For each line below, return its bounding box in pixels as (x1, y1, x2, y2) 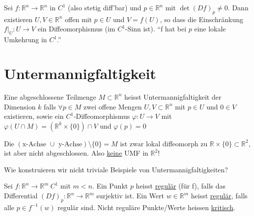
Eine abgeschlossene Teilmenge (4, 91, 96, 102)
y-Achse (58, 140, 83, 148)
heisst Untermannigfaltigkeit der (124, 91, 222, 102)
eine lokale (194, 24, 226, 34)
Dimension (4, 101, 36, 111)
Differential (4, 190, 38, 201)
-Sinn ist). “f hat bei (125, 24, 187, 34)
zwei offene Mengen (84, 101, 142, 111)
